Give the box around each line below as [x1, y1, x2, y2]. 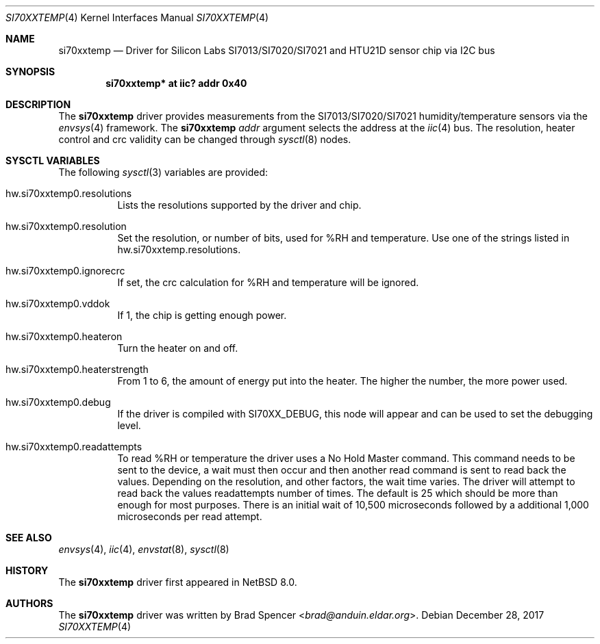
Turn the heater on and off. [117, 342, 238, 354]
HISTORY [5, 565, 49, 576]
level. [117, 420, 141, 431]
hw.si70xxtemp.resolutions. [117, 244, 241, 255]
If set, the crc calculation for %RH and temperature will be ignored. [117, 276, 419, 288]
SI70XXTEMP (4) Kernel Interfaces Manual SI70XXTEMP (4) [5, 12, 269, 23]
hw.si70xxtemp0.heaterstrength [5, 363, 149, 375]
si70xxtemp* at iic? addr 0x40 [105, 77, 247, 89]
